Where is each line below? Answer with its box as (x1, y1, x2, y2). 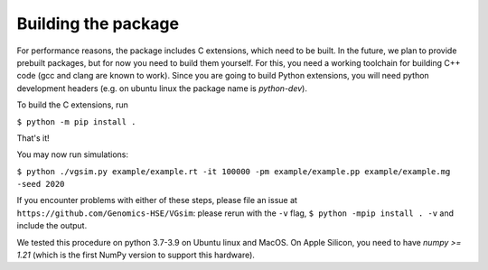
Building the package (16, 14, 180, 33)
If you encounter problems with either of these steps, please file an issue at (16, 195, 298, 206)
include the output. (16, 220, 88, 231)
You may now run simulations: (16, 149, 128, 160)
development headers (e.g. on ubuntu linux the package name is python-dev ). (16, 82, 307, 94)
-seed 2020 (16, 179, 65, 190)
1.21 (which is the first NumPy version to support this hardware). (16, 249, 255, 261)
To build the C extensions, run (16, 99, 128, 110)
